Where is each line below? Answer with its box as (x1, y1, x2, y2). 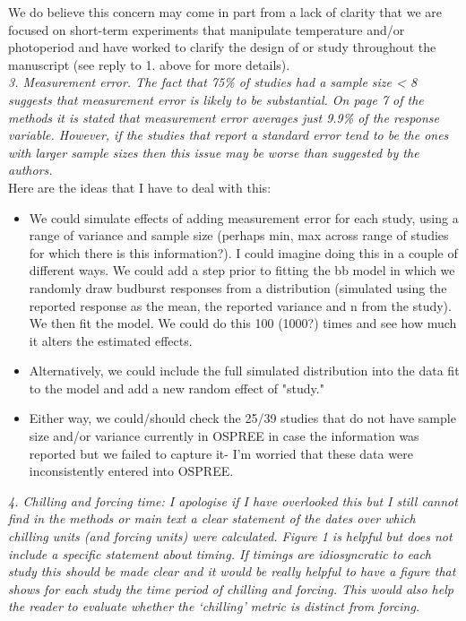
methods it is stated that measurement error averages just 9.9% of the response (8, 108, 439, 126)
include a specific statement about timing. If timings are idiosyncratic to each (8, 544, 432, 563)
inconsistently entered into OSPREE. (29, 461, 234, 480)
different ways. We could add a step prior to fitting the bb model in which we (29, 261, 455, 280)
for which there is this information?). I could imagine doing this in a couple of (29, 243, 458, 262)
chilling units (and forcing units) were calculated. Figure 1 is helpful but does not (8, 527, 453, 546)
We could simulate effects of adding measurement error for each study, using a (29, 208, 459, 227)
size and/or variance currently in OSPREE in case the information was (29, 427, 419, 445)
